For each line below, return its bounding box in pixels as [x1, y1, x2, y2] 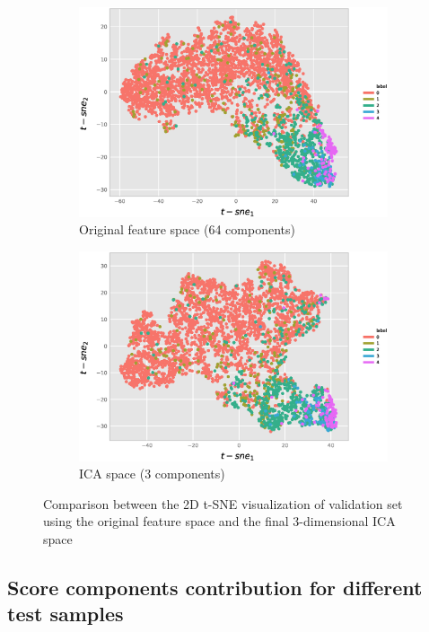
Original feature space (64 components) [79, 220, 295, 239]
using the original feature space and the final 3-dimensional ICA [43, 512, 396, 531]
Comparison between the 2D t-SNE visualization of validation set [43, 494, 403, 513]
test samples [7, 600, 124, 628]
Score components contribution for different [7, 573, 423, 601]
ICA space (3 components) [79, 464, 225, 483]
